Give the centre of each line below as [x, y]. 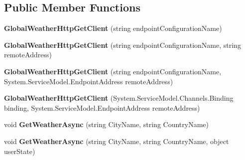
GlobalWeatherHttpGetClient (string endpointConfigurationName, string [122, 45]
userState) [20, 151]
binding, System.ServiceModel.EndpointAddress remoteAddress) [102, 107]
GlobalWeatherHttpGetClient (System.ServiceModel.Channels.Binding [119, 98]
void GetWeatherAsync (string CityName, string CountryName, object [117, 141]
